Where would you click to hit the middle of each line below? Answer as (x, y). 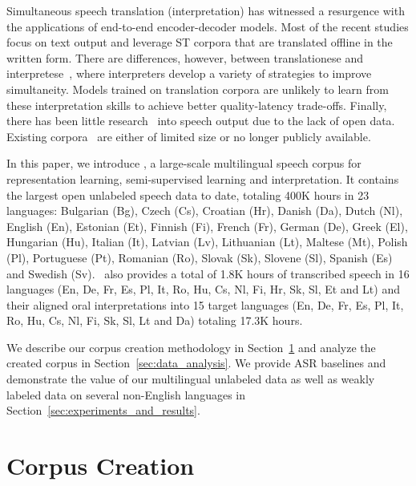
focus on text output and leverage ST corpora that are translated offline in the (200, 42)
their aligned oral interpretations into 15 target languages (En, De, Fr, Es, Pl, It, (205, 304)
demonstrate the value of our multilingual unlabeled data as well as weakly (191, 379)
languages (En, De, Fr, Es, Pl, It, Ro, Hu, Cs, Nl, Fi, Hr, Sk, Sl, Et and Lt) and (203, 289)
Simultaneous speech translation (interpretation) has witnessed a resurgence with (206, 10)
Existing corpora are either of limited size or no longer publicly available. (189, 136)
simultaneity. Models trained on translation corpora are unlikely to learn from (198, 89)
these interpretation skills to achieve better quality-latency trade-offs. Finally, (197, 105)
